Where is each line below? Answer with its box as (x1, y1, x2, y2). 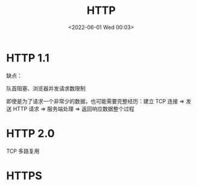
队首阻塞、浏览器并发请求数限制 (6, 85, 86, 92)
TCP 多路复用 (6, 147, 40, 155)
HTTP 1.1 (6, 51, 50, 65)
